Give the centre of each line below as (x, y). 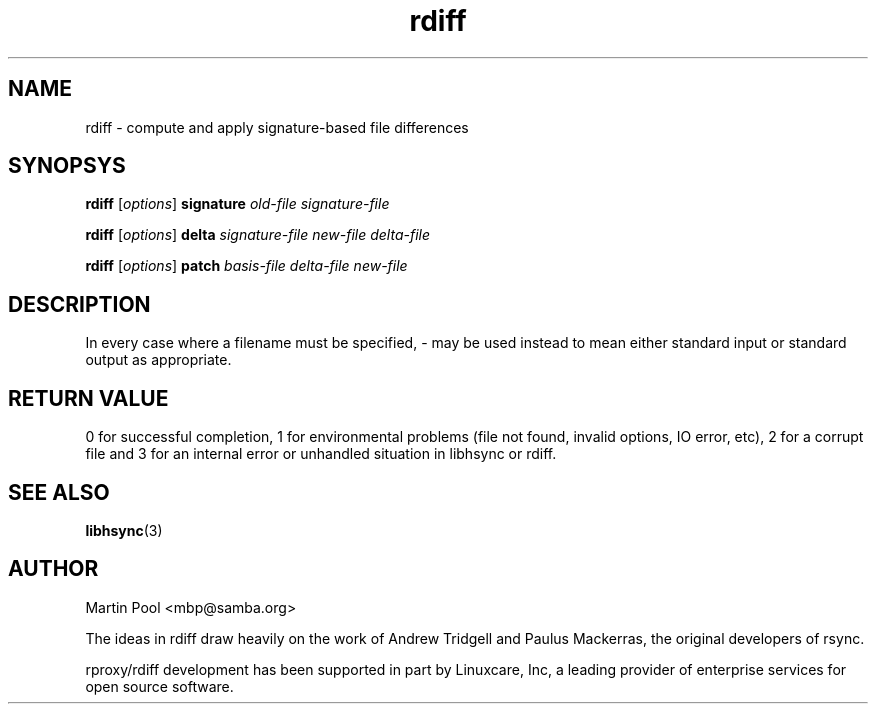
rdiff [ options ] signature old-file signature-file (237, 204)
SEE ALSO (59, 492)
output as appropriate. (158, 360)
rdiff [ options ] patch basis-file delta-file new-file (246, 266)
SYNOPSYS (67, 166)
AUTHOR (53, 569)
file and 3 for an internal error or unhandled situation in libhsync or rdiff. (321, 454)
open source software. (159, 686)
